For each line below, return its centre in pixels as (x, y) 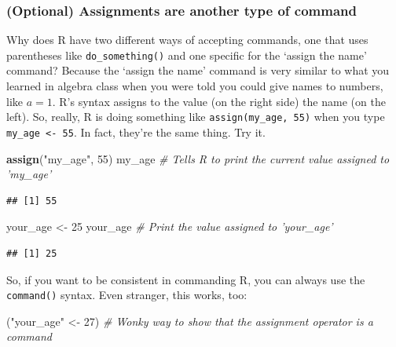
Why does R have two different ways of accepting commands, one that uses (187, 40)
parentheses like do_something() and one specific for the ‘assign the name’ (187, 55)
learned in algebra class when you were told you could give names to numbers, (195, 86)
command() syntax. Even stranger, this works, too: (127, 295)
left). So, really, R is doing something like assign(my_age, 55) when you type (196, 117)
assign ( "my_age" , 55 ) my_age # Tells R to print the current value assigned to (198, 158)
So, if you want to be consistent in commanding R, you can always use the (186, 279)
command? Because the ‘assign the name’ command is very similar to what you (198, 70)
